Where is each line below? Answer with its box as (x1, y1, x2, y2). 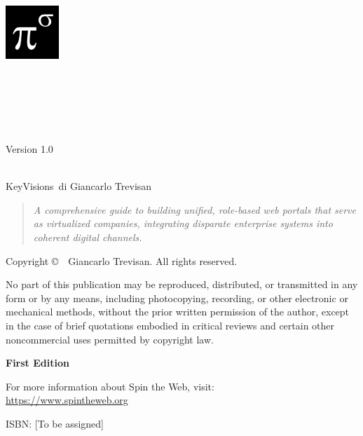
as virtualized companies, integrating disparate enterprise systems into (33, 216, 333, 231)
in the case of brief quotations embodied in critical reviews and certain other (6, 318, 335, 332)
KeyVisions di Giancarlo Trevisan (6, 179, 152, 193)
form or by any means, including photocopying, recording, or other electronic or (6, 290, 348, 305)
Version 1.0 (6, 141, 53, 156)
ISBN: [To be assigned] (6, 416, 104, 430)
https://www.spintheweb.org (6, 393, 128, 407)
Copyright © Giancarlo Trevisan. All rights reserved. (6, 253, 238, 268)
